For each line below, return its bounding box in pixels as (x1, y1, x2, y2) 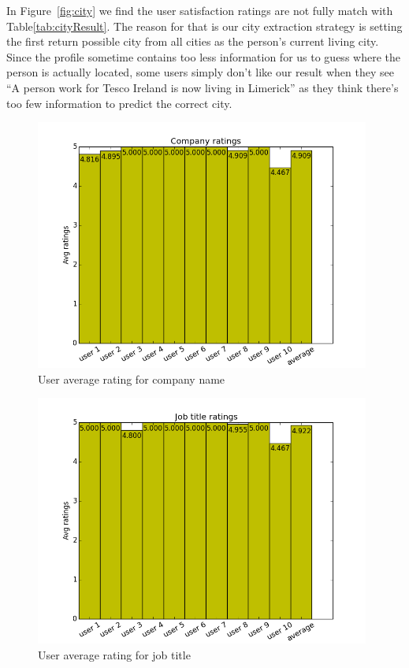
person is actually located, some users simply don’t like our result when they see (6, 64, 394, 80)
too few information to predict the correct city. (6, 95, 232, 111)
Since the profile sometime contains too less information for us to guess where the (6, 48, 400, 65)
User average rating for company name (38, 370, 225, 387)
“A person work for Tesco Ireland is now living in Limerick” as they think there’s (6, 79, 399, 95)
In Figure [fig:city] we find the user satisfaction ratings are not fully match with (6, 2, 393, 18)
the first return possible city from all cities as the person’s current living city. (6, 33, 379, 50)
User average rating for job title (38, 646, 191, 662)
